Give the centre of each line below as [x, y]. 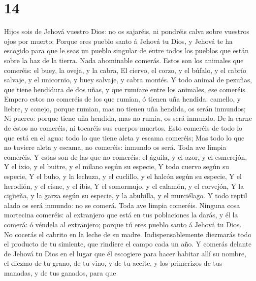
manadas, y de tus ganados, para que [60, 272]
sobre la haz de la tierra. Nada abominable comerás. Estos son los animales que [124, 60]
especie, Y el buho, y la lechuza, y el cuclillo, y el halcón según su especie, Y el [123, 176]
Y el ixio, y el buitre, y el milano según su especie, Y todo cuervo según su [117, 166]
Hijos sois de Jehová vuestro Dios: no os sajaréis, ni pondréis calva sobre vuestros [127, 31]
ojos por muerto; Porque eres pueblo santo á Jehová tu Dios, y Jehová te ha [118, 41]
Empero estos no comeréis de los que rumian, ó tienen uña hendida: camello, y [122, 99]
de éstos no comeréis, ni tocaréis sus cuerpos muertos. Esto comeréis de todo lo [123, 128]
